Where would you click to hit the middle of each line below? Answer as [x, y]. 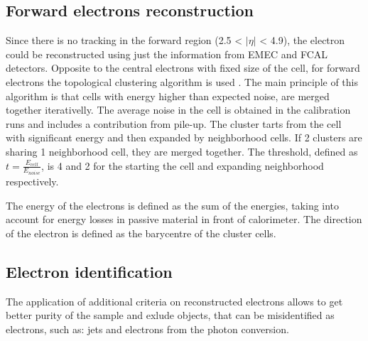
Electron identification [89, 271]
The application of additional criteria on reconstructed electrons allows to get [174, 301]
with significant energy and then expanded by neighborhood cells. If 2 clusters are [184, 137]
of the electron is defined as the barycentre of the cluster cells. [141, 233]
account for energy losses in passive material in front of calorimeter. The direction [184, 219]
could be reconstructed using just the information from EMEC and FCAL [167, 54]
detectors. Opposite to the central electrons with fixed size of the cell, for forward [183, 68]
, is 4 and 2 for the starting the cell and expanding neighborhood [183, 165]
